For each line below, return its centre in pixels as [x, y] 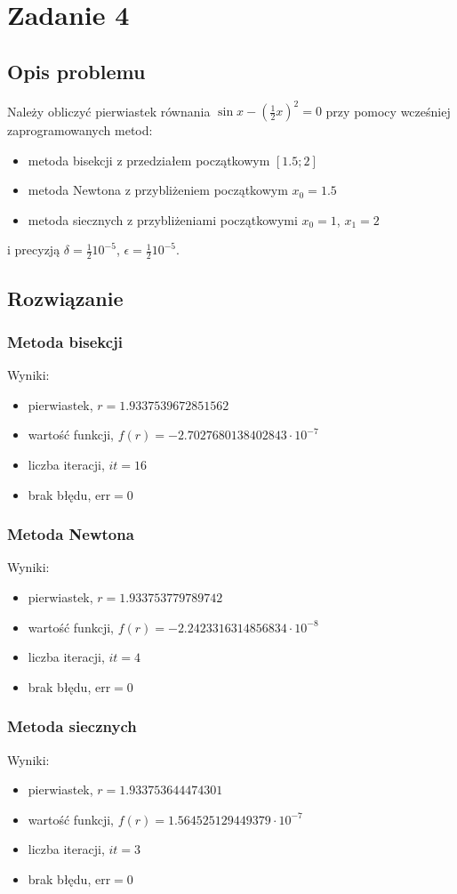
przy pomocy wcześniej [388, 111]
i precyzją [34, 250]
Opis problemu [76, 71]
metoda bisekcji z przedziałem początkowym [149, 160]
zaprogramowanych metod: [80, 130]
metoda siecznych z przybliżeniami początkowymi [163, 219]
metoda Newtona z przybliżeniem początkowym [158, 190]
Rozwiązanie [65, 298]
